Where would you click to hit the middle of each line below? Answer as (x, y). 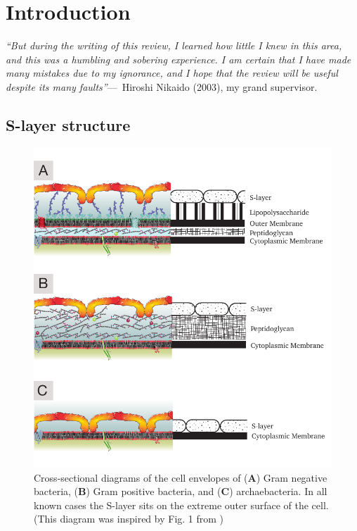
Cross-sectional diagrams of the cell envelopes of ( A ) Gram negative (181, 477)
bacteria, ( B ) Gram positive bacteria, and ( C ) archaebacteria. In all (181, 491)
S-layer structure (68, 124)
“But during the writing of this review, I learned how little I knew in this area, (174, 45)
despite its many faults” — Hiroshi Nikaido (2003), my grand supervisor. (162, 86)
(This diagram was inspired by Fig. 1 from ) (129, 519)
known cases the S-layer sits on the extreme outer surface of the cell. (181, 505)
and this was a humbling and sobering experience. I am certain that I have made (178, 59)
